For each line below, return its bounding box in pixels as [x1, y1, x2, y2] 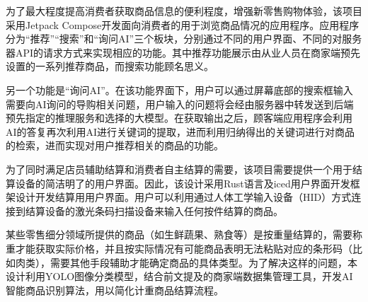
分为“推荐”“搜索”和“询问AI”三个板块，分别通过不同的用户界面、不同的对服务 [6, 31, 362, 46]
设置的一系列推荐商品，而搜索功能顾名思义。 [6, 59, 214, 74]
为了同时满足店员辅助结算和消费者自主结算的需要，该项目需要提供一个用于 [6, 161, 352, 176]
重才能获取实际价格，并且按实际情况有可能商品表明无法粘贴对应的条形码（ [6, 240, 352, 255]
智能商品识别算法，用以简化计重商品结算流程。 [6, 282, 224, 297]
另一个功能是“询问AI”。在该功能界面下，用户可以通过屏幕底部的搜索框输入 [6, 82, 353, 97]
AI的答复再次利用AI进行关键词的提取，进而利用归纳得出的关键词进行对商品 [6, 124, 355, 139]
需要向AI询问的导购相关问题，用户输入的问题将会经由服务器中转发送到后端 [6, 96, 354, 111]
